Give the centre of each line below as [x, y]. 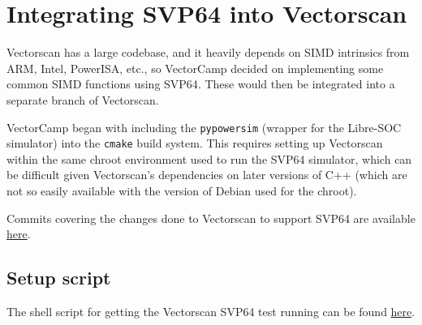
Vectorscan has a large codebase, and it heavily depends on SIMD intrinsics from [208, 52]
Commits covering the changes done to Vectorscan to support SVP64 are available [211, 218]
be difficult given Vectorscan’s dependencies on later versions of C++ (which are [207, 175]
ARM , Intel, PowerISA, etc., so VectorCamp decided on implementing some [195, 68]
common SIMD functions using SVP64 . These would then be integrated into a [201, 84]
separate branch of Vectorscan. [83, 99]
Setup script [59, 278]
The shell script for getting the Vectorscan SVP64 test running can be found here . [211, 311]
